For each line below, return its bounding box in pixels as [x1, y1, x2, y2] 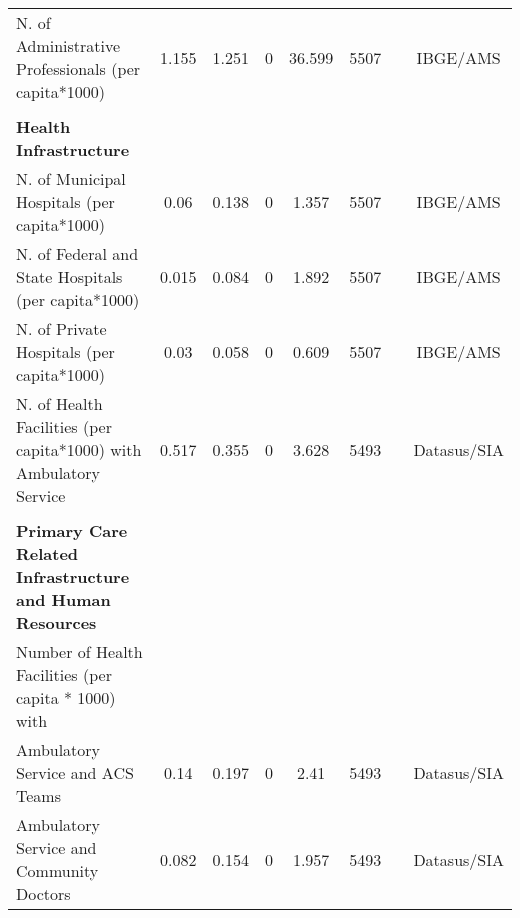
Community [16, 859, 99, 882]
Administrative [16, 34, 121, 57]
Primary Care [16, 519, 128, 542]
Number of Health [16, 640, 143, 663]
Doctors [16, 882, 71, 905]
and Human [16, 588, 111, 611]
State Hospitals [16, 265, 123, 288]
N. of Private [16, 317, 107, 340]
